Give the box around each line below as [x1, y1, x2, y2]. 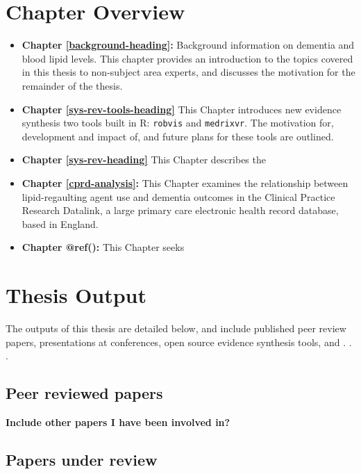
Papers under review [6, 449, 158, 470]
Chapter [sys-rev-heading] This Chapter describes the [22, 152, 266, 167]
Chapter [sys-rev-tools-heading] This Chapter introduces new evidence [22, 101, 342, 116]
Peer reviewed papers [6, 382, 163, 404]
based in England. [22, 216, 99, 231]
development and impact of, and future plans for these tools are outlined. [22, 129, 334, 143]
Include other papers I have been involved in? [6, 415, 230, 430]
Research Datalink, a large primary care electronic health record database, [22, 203, 339, 218]
